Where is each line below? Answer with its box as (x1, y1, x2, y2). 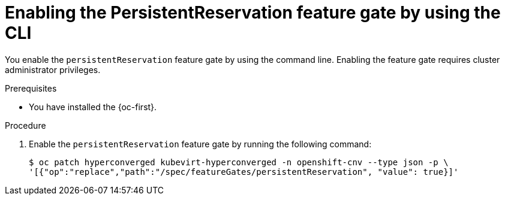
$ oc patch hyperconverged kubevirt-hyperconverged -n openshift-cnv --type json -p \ (29, 157, 449, 167)
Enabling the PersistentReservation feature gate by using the (5, 2, 501, 23)
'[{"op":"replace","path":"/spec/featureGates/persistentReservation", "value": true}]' (29, 166, 459, 177)
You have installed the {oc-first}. (29, 101, 157, 112)
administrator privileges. (5, 64, 101, 75)
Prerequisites (5, 83, 57, 93)
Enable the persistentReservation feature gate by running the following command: (29, 138, 372, 149)
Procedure (5, 120, 46, 131)
